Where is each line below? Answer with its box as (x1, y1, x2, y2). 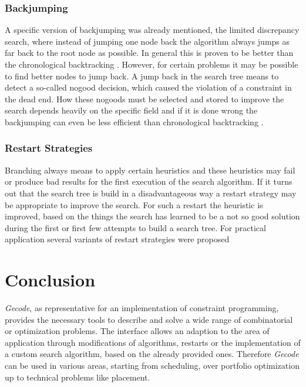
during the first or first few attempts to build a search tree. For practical (5, 221, 266, 233)
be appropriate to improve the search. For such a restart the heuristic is (5, 198, 263, 211)
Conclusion (5, 268, 96, 292)
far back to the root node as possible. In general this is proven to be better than (5, 46, 294, 59)
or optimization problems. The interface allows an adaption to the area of (5, 325, 270, 337)
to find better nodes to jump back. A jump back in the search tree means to (5, 69, 279, 82)
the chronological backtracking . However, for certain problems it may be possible (5, 58, 298, 70)
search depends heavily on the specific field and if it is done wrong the (5, 104, 258, 116)
